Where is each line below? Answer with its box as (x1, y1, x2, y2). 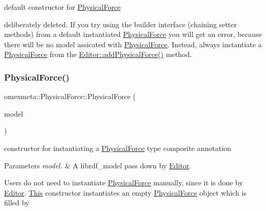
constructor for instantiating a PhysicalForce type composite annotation (4, 142, 232, 153)
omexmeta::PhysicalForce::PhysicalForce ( (4, 91, 136, 102)
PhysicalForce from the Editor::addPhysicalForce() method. (4, 49, 192, 60)
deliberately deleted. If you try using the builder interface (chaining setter (4, 18, 237, 29)
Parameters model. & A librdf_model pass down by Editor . (4, 160, 191, 170)
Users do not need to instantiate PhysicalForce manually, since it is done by (4, 177, 243, 188)
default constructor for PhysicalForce (4, 2, 121, 12)
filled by (4, 197, 30, 208)
